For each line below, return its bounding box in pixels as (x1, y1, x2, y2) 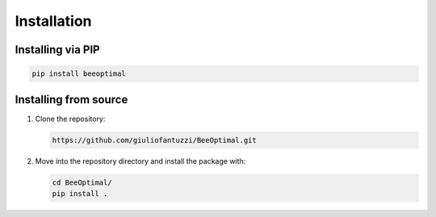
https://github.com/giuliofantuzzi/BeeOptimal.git (52, 136, 258, 144)
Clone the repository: (35, 114, 106, 123)
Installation (15, 12, 92, 30)
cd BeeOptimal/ (52, 177, 112, 187)
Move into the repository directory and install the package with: (35, 156, 246, 165)
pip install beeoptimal (31, 69, 127, 78)
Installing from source (15, 93, 128, 106)
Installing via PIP (15, 43, 100, 56)
